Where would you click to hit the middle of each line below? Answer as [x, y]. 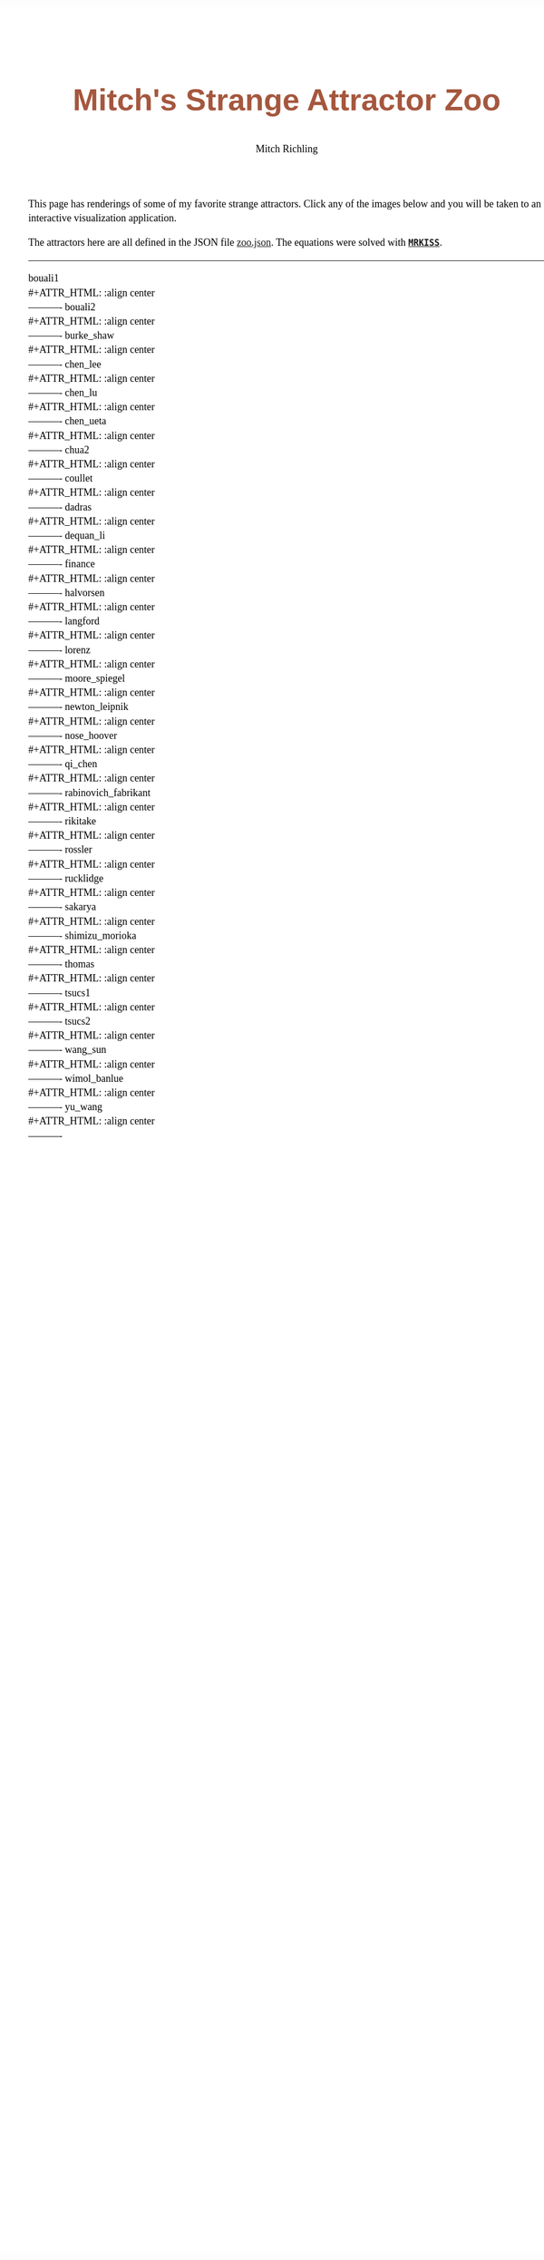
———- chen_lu [63, 393]
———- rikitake [63, 822]
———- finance [62, 564]
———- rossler [60, 850]
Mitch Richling [287, 149]
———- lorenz [59, 649]
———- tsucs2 [59, 1021]
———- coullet [61, 479]
